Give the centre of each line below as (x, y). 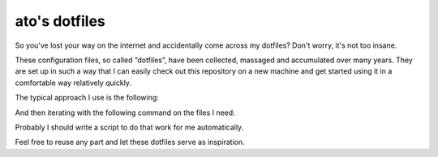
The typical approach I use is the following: (87, 98)
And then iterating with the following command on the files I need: (125, 112)
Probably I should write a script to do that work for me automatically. (129, 127)
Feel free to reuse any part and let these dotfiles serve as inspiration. (130, 142)
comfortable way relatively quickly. (73, 83)
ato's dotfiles (60, 21)
